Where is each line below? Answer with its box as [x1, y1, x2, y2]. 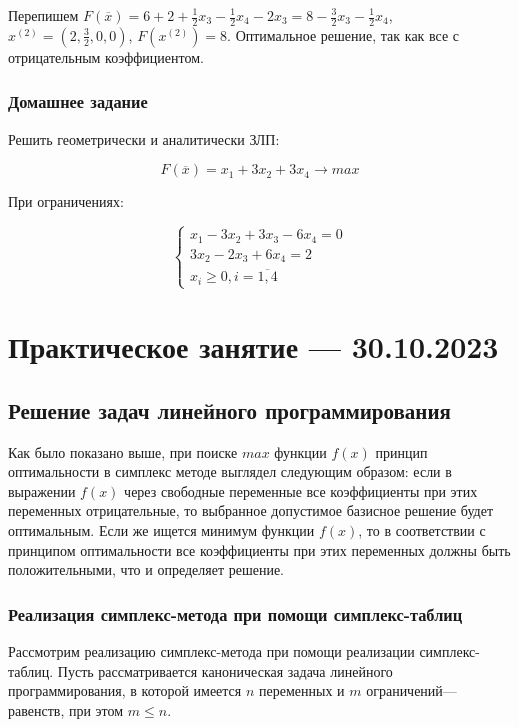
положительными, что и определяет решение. [8, 559, 284, 580]
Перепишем [8, 5, 79, 25]
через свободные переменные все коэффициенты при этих [124, 480, 478, 501]
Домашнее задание [8, 89, 148, 114]
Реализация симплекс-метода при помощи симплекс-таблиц [8, 601, 463, 626]
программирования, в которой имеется [8, 680, 242, 701]
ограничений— [366, 680, 457, 701]
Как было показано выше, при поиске [8, 441, 238, 462]
